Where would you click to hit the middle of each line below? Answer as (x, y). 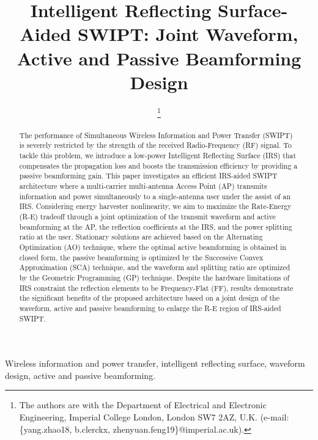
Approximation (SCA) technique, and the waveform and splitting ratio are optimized (155, 267)
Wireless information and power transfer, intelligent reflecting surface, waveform (155, 363)
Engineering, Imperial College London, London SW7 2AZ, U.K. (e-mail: (154, 417)
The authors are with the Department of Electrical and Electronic (143, 405)
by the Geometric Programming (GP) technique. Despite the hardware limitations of (154, 277)
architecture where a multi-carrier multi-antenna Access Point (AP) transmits (143, 186)
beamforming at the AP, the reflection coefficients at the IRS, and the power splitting (156, 226)
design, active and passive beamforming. (80, 375)
